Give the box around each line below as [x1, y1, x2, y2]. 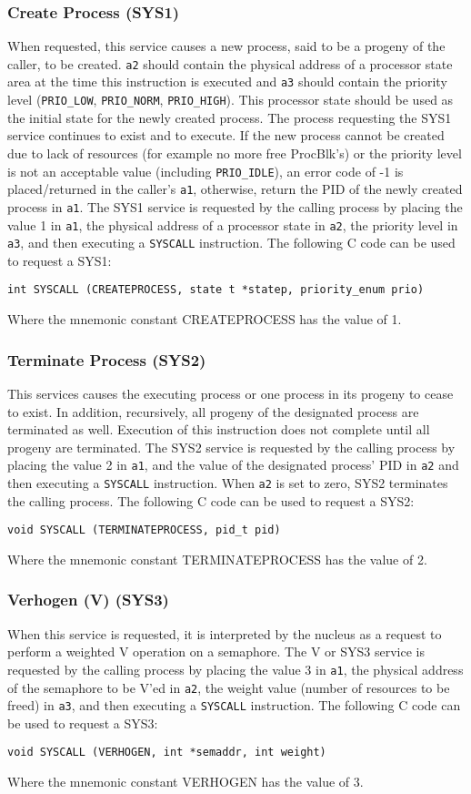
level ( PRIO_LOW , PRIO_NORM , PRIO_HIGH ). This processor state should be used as [7, 90, 454, 109]
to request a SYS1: [7, 250, 112, 270]
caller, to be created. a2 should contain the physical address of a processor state [7, 54, 453, 73]
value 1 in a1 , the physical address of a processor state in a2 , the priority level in [7, 215, 458, 234]
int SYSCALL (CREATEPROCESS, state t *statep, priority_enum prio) [7, 283, 425, 297]
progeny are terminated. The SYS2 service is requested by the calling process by [7, 437, 456, 456]
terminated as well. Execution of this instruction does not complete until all [7, 420, 430, 439]
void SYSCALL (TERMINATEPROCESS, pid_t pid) [7, 524, 281, 537]
